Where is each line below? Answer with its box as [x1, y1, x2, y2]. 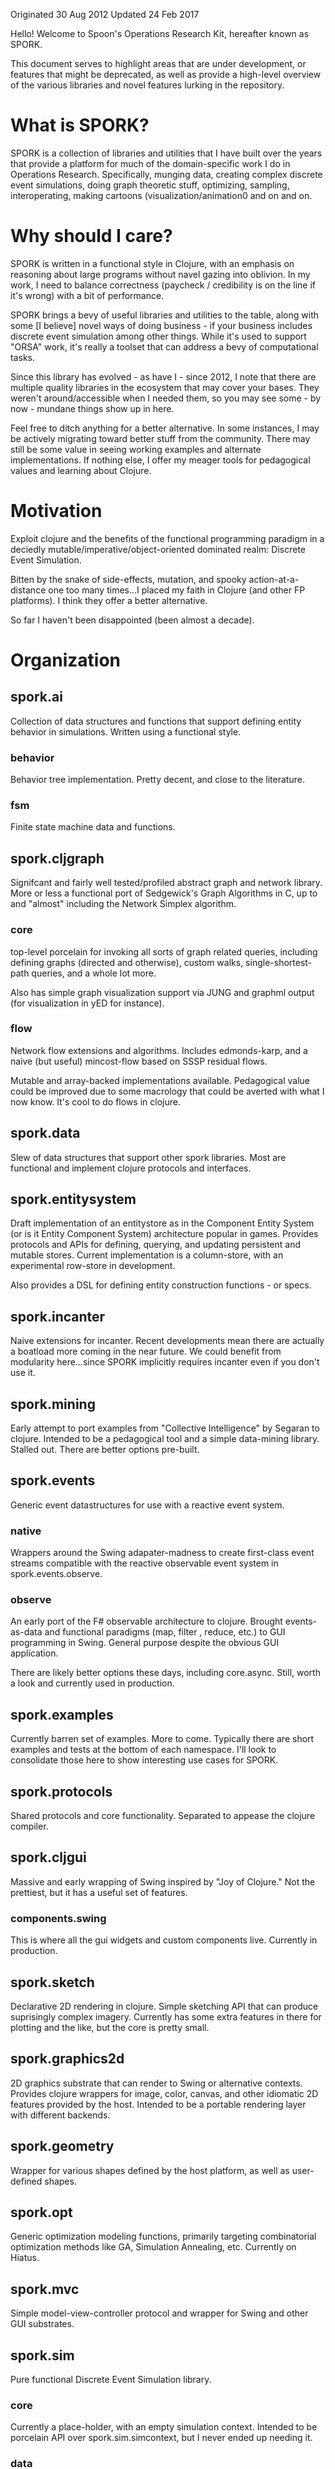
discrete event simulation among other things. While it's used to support [10, 330, 307, 342]
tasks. [10, 351, 36, 363]
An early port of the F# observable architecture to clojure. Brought [10, 1615, 283, 1628]
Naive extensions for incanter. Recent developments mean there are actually [10, 1335, 325, 1347]
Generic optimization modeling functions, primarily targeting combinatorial [10, 2230, 317, 2243]
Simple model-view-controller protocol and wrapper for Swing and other [10, 2307, 309, 2319]
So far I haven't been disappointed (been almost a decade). [10, 614, 255, 626]
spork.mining [10, 1395, 96, 1413]
